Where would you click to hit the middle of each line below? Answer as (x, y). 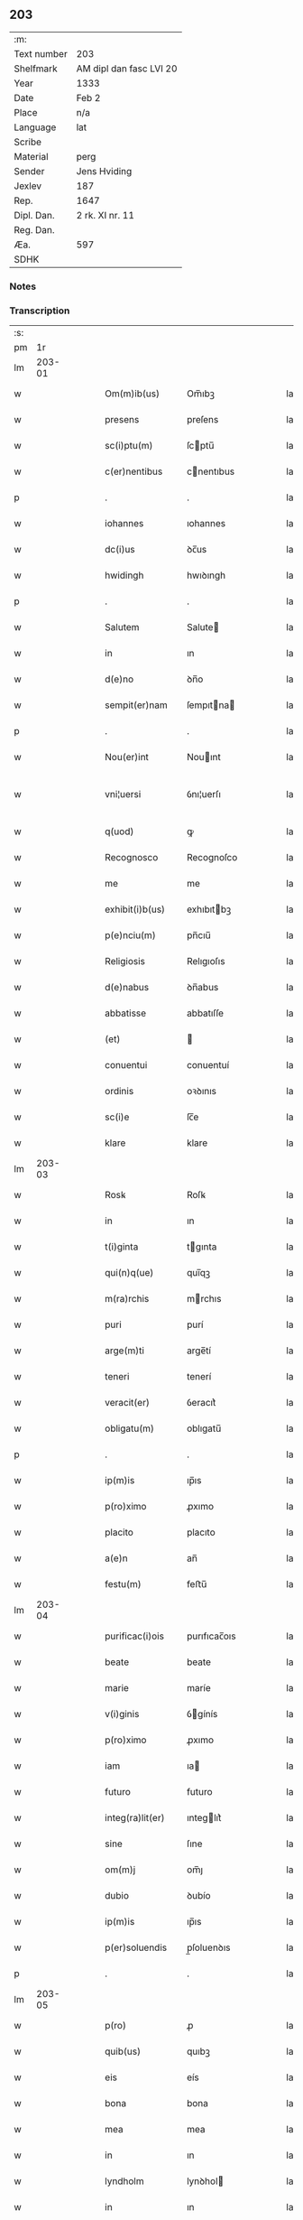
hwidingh (124, 575)
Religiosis (125, 961)
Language (35, 127)
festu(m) (123, 1584)
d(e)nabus (127, 988)
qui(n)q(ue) (129, 1273)
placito (119, 1532)
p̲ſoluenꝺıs (209, 1947)
